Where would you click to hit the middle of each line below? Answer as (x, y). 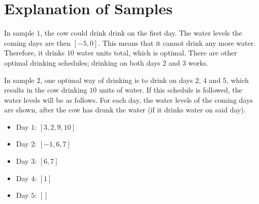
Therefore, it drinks (35, 53)
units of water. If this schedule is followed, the (170, 90)
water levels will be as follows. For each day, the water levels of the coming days (128, 99)
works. (198, 62)
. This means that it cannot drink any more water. (177, 42)
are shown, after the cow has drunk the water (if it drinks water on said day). (125, 110)
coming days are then (37, 42)
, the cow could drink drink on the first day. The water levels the (141, 33)
